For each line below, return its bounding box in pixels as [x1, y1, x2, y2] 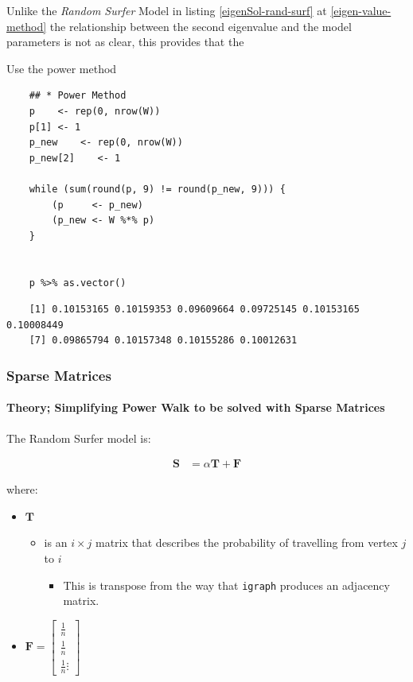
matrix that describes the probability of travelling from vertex [95, 534, 398, 551]
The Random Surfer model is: [6, 429, 151, 446]
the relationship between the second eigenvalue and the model [49, 17, 352, 34]
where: [6, 481, 38, 498]
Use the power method [6, 60, 117, 76]
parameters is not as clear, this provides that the [6, 33, 244, 50]
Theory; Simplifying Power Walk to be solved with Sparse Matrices [6, 399, 385, 416]
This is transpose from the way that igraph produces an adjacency [63, 576, 390, 593]
